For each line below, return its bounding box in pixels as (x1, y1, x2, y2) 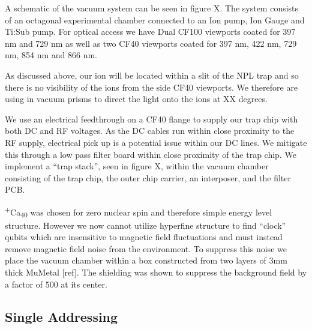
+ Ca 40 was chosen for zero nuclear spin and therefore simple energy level (5, 204, 272, 220)
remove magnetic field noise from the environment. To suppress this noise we (5, 242, 287, 255)
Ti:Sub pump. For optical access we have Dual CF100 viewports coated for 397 (5, 25, 296, 38)
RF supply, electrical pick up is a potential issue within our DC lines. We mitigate (5, 136, 307, 148)
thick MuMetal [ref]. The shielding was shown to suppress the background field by (5, 266, 307, 279)
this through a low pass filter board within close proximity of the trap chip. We (5, 148, 296, 160)
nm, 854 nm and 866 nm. (5, 49, 97, 61)
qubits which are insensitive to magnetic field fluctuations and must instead (5, 231, 283, 243)
